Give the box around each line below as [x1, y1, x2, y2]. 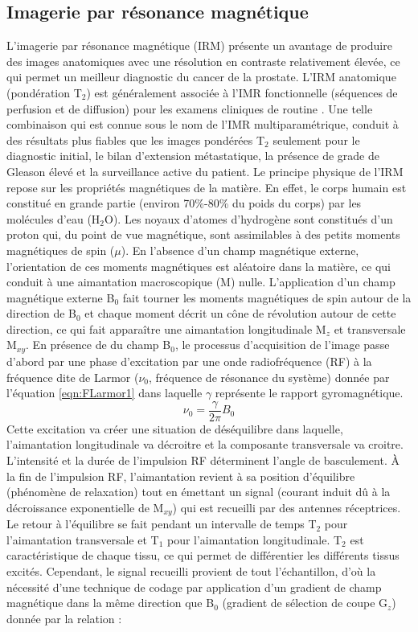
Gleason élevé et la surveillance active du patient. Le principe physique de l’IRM [6, 162, 404, 179]
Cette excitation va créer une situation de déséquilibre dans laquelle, [6, 420, 343, 437]
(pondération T [6, 84, 82, 101]
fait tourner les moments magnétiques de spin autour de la [122, 289, 412, 306]
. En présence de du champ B [26, 336, 171, 353]
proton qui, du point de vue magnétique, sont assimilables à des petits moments [6, 226, 400, 243]
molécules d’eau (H [6, 210, 100, 227]
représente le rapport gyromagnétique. [215, 384, 404, 401]
